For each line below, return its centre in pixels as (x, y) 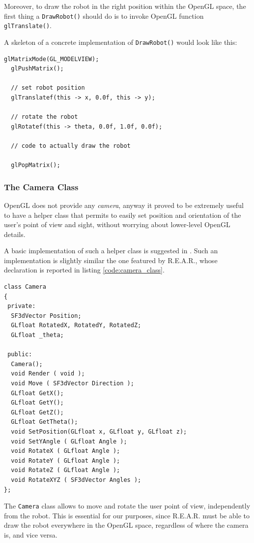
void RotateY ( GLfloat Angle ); (66, 460)
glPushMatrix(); (37, 69)
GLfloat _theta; (37, 335)
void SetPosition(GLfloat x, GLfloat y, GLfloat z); (99, 431)
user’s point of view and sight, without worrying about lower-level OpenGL (117, 224)
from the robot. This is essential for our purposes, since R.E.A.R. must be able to (127, 515)
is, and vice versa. (31, 534)
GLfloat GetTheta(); (44, 422)
